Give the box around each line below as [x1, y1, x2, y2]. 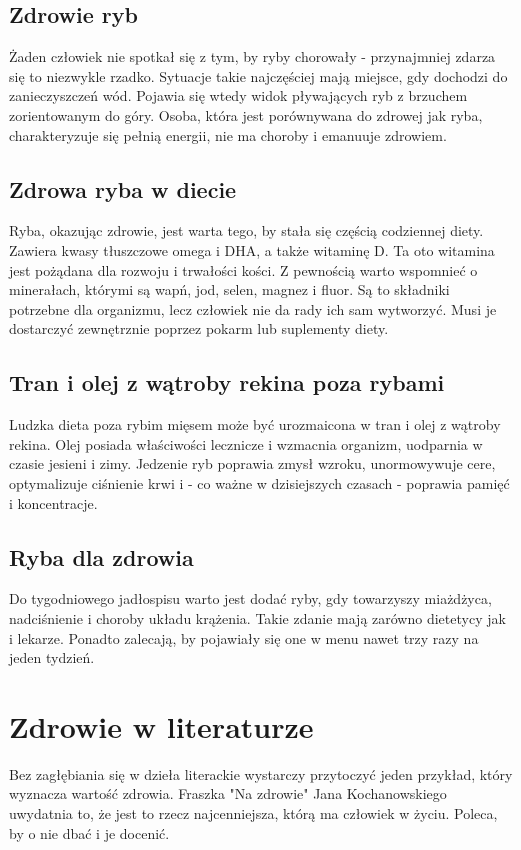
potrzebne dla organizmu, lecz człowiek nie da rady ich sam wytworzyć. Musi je [9, 298, 497, 319]
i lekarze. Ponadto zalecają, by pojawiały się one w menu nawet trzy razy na [9, 627, 479, 648]
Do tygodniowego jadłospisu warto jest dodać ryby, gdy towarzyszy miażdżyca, [9, 588, 492, 609]
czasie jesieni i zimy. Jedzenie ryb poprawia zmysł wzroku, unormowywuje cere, [9, 453, 496, 474]
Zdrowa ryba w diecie [9, 173, 237, 204]
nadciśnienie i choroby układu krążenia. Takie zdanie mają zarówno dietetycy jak [9, 607, 506, 628]
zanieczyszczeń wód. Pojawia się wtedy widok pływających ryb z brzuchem [9, 85, 468, 106]
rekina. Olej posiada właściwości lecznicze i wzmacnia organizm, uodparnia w [9, 433, 483, 454]
